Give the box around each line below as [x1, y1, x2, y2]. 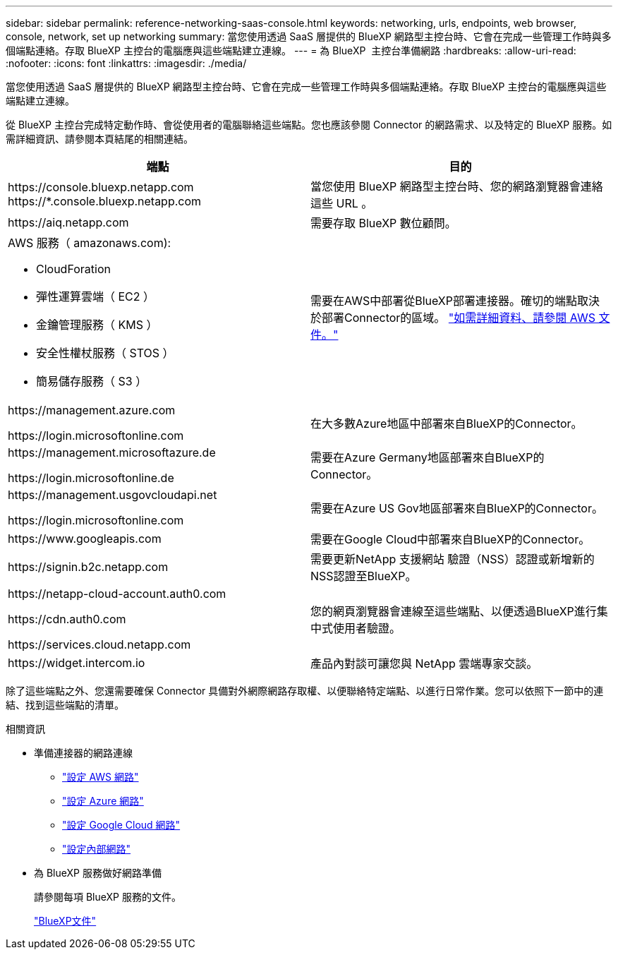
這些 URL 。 [310, 196, 373, 210]
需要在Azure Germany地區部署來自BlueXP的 [310, 450, 545, 464]
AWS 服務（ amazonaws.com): [8, 236, 171, 250]
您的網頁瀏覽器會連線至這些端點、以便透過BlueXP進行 [310, 604, 597, 618]
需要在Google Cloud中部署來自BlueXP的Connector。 [310, 532, 590, 546]
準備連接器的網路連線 [34, 747, 133, 759]
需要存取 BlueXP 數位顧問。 [310, 216, 456, 230]
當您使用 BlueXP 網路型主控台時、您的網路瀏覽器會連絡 [310, 179, 603, 193]
